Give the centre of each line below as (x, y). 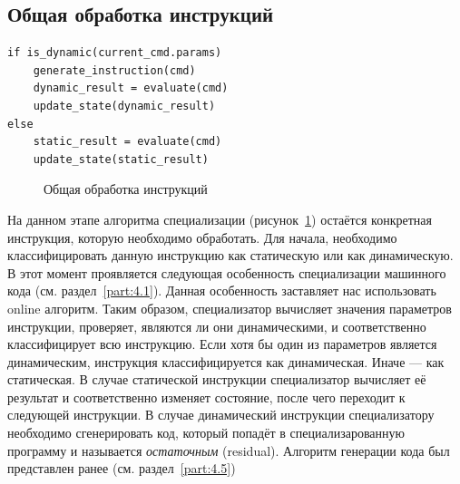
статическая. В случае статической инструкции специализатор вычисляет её (217, 379)
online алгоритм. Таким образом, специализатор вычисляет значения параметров (230, 308)
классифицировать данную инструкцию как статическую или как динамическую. (230, 255)
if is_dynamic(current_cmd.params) (115, 53)
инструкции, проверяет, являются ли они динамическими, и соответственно (217, 326)
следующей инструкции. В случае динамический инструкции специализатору (221, 415)
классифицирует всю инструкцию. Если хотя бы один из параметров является (222, 344)
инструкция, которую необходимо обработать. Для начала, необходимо (202, 237)
